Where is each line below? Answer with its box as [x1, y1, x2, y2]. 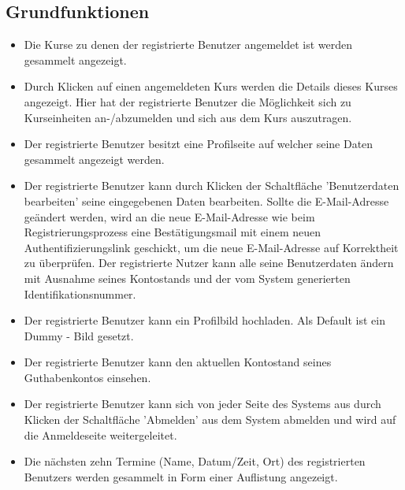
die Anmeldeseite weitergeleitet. [24, 426, 177, 443]
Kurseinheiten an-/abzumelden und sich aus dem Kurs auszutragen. [24, 109, 352, 125]
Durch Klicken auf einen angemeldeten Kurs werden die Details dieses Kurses [24, 78, 398, 95]
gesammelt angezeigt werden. [24, 150, 165, 167]
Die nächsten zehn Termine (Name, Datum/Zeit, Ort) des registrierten [24, 453, 366, 470]
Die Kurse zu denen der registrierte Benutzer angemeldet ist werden [24, 36, 352, 53]
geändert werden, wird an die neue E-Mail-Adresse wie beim [24, 208, 315, 225]
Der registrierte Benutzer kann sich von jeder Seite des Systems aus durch [24, 395, 381, 412]
